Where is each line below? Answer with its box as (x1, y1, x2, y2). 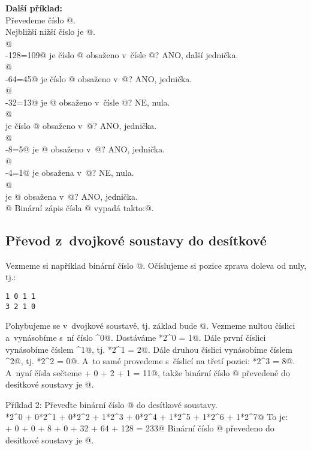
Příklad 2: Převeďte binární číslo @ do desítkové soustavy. (5, 398, 218, 410)
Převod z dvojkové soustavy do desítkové (5, 231, 267, 250)
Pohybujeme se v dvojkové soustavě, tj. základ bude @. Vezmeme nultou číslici (5, 319, 295, 332)
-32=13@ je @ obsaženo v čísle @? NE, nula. (5, 95, 170, 108)
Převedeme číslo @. (5, 13, 76, 26)
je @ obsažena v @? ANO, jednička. (5, 190, 138, 202)
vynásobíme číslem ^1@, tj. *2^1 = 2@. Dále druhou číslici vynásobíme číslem (5, 343, 292, 355)
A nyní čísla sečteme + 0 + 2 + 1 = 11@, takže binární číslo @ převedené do (5, 366, 290, 379)
